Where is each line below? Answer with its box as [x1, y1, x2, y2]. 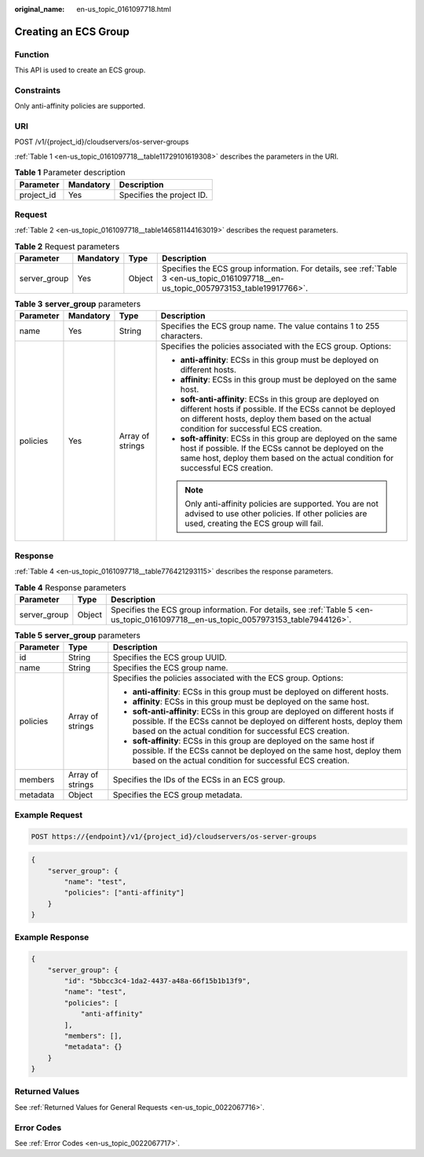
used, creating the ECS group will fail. [185, 518, 323, 529]
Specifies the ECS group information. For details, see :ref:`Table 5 [111, 605, 353, 615]
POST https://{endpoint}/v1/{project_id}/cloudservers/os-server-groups [31, 832, 317, 840]
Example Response [14, 932, 90, 943]
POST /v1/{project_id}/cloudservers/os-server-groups [14, 137, 189, 147]
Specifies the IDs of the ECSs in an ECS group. [112, 774, 286, 785]
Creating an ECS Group [14, 24, 130, 38]
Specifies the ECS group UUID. [112, 652, 227, 663]
